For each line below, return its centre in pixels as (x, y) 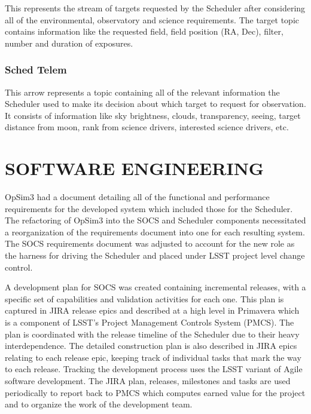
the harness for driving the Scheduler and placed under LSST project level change (155, 255)
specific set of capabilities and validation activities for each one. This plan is (144, 298)
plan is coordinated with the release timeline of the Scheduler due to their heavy (152, 334)
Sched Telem (36, 70)
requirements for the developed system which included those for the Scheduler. (149, 208)
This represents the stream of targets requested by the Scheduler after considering (155, 8)
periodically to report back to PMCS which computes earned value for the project (155, 392)
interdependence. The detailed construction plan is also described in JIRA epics (151, 346)
